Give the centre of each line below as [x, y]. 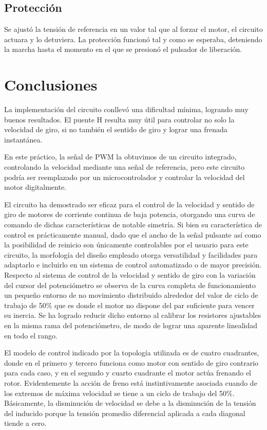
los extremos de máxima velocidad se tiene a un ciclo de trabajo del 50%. [119, 393]
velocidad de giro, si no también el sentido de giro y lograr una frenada [116, 129]
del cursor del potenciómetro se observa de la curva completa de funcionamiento [130, 285]
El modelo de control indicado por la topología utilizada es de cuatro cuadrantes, [132, 353]
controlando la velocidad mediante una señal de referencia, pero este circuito [125, 167]
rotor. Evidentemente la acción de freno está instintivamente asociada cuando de [131, 382]
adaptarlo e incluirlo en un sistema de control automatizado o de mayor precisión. [133, 265]
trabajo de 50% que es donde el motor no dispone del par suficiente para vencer [129, 305]
